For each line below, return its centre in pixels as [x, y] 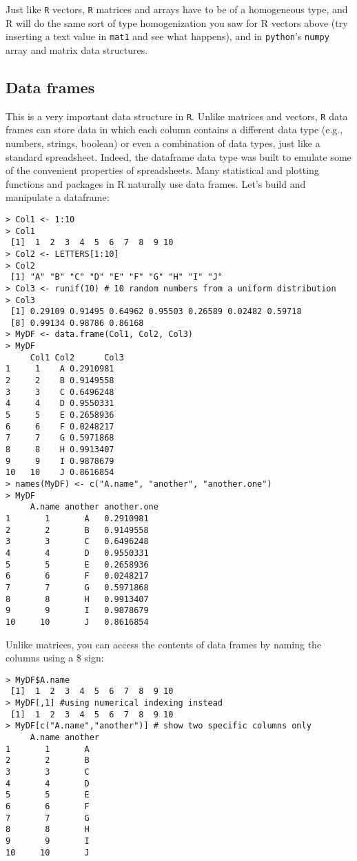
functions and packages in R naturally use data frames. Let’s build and [156, 183]
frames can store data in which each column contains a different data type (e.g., [174, 129]
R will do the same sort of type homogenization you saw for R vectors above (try [177, 22]
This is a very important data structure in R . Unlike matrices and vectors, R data [177, 116]
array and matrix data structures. [77, 49]
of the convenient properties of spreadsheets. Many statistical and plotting [162, 170]
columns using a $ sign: [55, 658]
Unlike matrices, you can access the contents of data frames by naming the [164, 644]
